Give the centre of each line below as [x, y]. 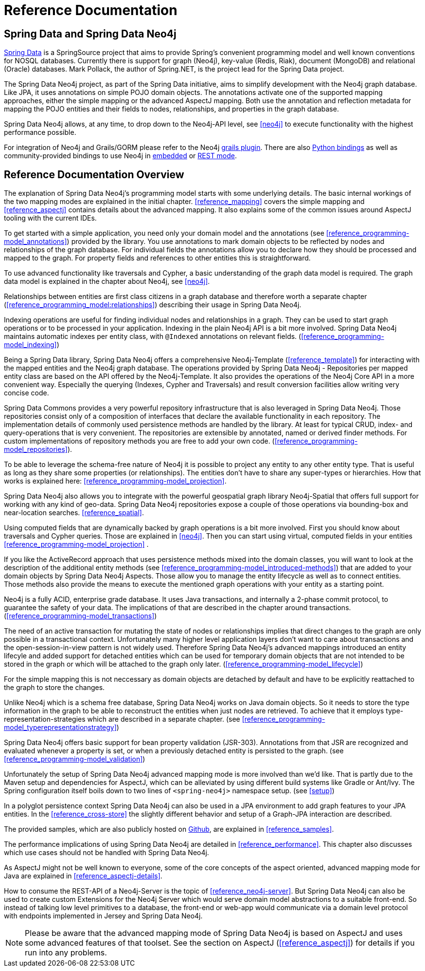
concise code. [27, 393]
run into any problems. [66, 953]
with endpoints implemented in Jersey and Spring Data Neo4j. [103, 916]
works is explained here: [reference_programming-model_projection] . [115, 481]
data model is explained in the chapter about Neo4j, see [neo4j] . [107, 281]
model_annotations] [35, 242]
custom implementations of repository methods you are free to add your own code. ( [139, 441]
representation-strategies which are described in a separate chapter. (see [122, 719]
